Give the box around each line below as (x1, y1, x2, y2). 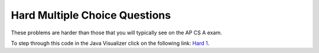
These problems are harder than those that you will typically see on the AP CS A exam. (11, 29, 222, 36)
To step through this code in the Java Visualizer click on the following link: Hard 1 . (11, 40, 210, 47)
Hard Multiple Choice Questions (11, 9, 171, 22)
